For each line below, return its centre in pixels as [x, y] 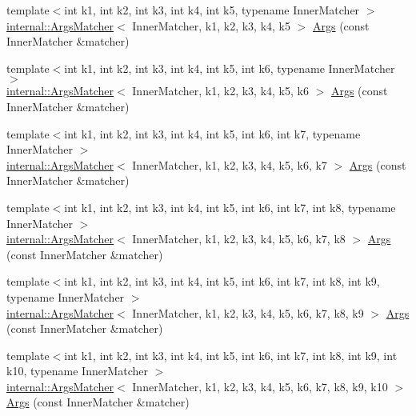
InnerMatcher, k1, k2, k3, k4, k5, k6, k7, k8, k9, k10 [260, 386]
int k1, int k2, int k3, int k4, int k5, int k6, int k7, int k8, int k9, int [231, 355]
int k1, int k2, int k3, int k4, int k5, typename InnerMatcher [212, 10]
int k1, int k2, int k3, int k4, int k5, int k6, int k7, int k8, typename [230, 207]
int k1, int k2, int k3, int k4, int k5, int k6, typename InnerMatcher [230, 68]
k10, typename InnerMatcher [78, 371]
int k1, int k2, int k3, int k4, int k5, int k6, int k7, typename [212, 133]
